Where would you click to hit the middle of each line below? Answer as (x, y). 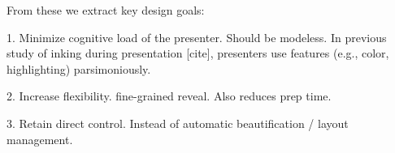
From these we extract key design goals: (106, 10)
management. (40, 139)
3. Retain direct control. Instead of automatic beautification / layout (178, 123)
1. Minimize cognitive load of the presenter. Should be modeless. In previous (197, 37)
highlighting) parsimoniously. (79, 68)
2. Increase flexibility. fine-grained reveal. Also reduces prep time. (169, 96)
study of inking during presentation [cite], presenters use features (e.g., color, (198, 53)
